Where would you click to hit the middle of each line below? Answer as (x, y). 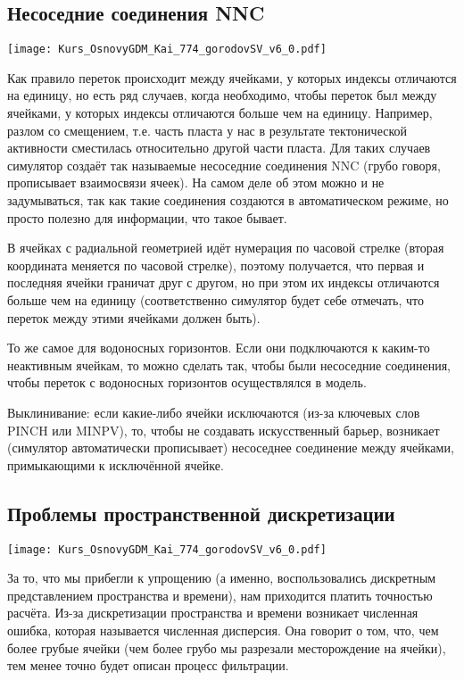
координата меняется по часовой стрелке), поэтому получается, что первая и (216, 265)
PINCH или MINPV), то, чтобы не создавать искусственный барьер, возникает (224, 430)
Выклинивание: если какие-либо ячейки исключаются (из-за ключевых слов (214, 412)
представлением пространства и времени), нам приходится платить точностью (220, 595)
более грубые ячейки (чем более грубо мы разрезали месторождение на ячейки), (227, 647)
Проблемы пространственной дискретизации (201, 513)
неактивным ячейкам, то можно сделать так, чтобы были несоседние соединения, (229, 365)
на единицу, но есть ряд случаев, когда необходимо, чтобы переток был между (222, 95)
